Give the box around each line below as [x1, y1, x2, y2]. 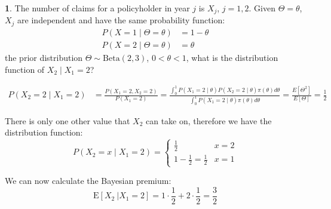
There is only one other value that [5, 114, 130, 127]
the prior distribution [5, 51, 83, 63]
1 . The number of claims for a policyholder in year [5, 2, 190, 14]
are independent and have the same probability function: [17, 14, 225, 26]
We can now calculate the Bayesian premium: [5, 174, 171, 187]
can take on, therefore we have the [145, 114, 272, 127]
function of [5, 63, 45, 75]
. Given [249, 2, 275, 14]
